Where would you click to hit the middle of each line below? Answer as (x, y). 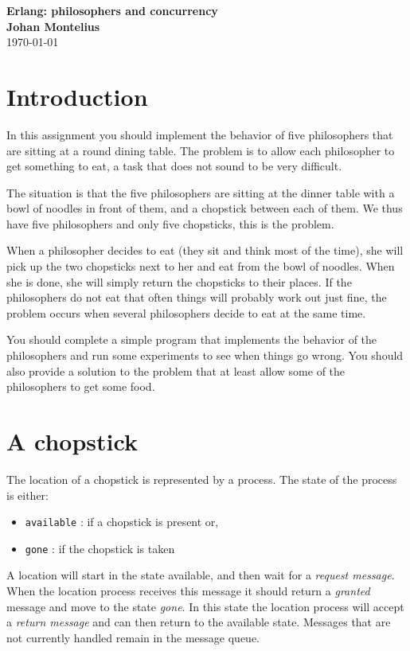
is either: (28, 495)
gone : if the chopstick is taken (100, 548)
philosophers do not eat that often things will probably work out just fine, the (197, 297)
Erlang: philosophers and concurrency (112, 10)
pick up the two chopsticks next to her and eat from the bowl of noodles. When (201, 266)
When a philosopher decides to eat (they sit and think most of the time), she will (205, 250)
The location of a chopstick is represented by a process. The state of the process (202, 479)
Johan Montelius (53, 26)
